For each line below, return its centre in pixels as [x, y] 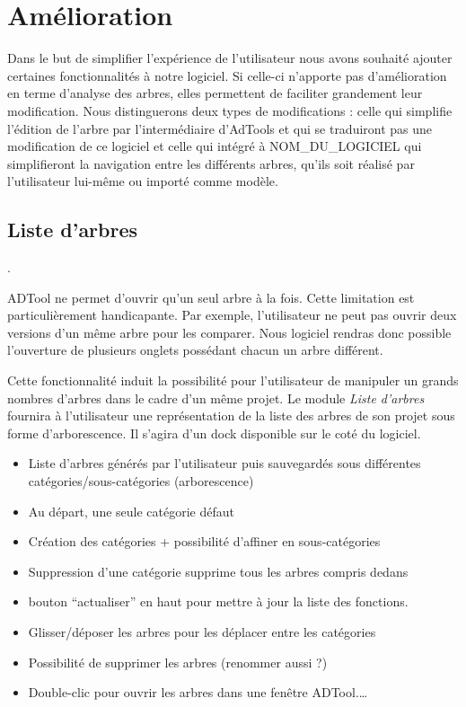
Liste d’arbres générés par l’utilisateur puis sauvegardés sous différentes [224, 463]
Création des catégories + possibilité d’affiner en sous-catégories [204, 541]
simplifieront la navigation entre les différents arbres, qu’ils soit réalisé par [211, 163]
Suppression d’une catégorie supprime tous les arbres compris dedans [218, 571]
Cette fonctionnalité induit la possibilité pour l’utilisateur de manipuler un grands [233, 380]
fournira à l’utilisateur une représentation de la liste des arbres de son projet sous [231, 415]
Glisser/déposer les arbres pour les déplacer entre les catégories [202, 631]
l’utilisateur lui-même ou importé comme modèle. [143, 181]
